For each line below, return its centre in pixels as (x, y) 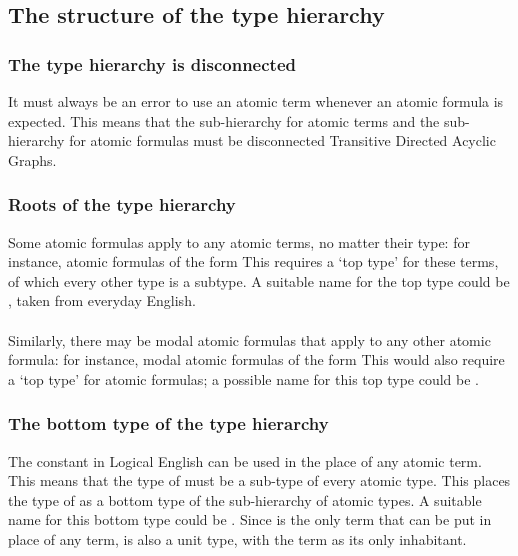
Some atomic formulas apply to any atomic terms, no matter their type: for (239, 241)
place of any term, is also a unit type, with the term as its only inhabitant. (237, 538)
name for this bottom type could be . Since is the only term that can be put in (250, 519)
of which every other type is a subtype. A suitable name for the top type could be (259, 280)
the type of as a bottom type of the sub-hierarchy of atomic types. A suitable (245, 499)
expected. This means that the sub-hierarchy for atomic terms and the (224, 120)
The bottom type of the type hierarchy (168, 423)
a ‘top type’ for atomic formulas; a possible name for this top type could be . (243, 378)
